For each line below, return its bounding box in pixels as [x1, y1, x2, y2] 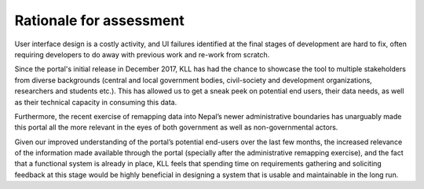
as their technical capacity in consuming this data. [14, 97, 177, 107]
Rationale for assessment [14, 12, 185, 29]
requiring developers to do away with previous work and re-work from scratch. [14, 49, 270, 59]
